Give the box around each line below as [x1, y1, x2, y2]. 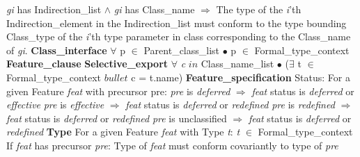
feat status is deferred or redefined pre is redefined [125, 97, 335, 112]
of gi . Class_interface [6, 42, 107, 57]
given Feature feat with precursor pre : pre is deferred [6, 83, 230, 98]
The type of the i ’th [216, 2, 302, 16]
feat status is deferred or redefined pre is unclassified [6, 110, 227, 125]
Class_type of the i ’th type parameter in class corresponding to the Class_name [6, 29, 351, 44]
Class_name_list [201, 56, 274, 71]
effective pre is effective [6, 97, 104, 112]
